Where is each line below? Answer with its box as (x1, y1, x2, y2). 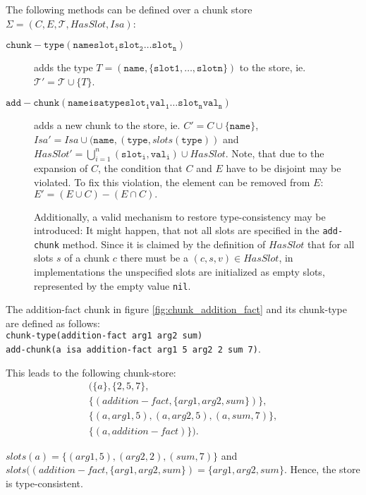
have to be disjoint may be (226, 161, 341, 176)
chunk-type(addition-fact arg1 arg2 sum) (6, 331, 203, 341)
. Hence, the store (283, 462, 360, 477)
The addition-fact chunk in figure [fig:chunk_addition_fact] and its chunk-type (6, 302, 347, 317)
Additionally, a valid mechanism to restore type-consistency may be (34, 209, 326, 224)
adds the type (34, 60, 93, 75)
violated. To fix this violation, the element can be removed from (34, 174, 310, 189)
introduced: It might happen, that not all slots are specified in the (34, 223, 319, 238)
